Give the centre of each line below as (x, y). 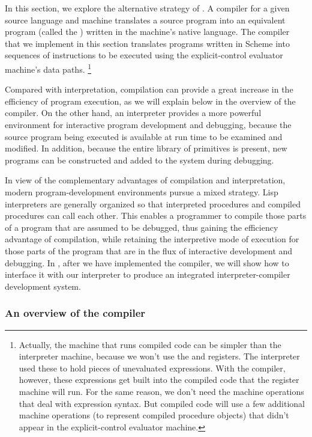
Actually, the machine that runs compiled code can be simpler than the (150, 344)
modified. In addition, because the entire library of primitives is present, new (146, 148)
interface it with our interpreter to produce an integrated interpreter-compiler (148, 274)
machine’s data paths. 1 (48, 68)
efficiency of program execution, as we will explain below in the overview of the (150, 101)
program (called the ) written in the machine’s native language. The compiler (147, 32)
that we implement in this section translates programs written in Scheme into (147, 43)
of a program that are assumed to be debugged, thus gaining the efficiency (142, 227)
